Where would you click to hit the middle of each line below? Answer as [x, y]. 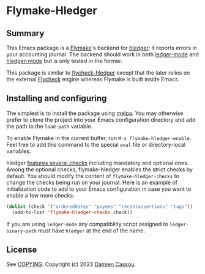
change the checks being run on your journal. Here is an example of [92, 182]
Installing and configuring [57, 98]
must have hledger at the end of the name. [91, 231]
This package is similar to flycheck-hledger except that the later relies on [98, 73]
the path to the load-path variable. [50, 126]
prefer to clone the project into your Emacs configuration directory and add [101, 119]
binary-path [21, 231]
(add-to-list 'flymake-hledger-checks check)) [72, 212]
